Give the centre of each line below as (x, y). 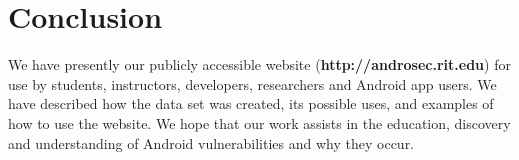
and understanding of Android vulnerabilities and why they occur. (211, 142)
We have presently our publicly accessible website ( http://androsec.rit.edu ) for (259, 64)
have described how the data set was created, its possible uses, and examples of (251, 103)
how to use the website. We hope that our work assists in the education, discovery (259, 122)
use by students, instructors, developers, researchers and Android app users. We (252, 83)
